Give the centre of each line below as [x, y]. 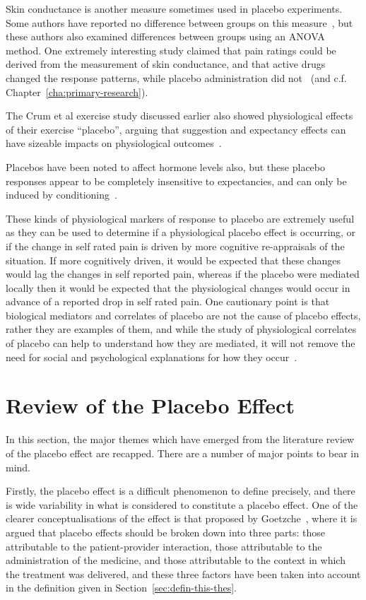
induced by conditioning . [61, 195]
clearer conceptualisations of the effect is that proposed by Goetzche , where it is [182, 518]
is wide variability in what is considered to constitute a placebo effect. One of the [182, 504]
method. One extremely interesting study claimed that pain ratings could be [171, 50]
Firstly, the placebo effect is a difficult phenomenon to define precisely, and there [181, 491]
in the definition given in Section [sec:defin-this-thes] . [121, 588]
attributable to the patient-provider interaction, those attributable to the [164, 546]
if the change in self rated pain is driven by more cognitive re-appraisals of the [175, 246]
